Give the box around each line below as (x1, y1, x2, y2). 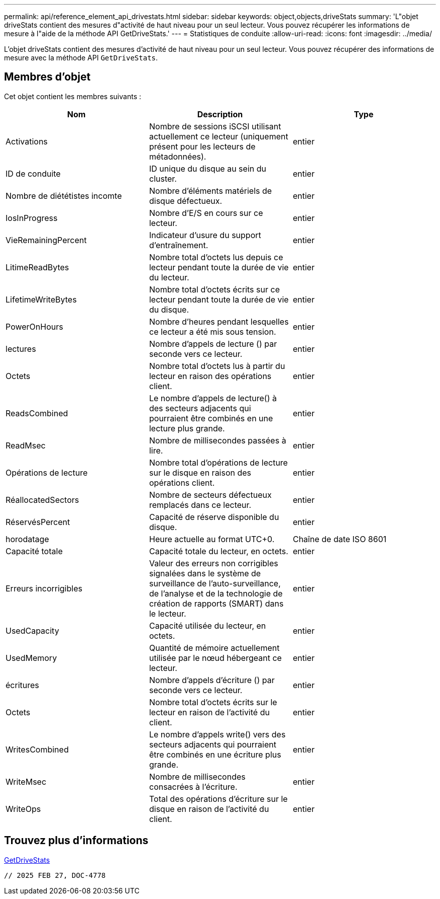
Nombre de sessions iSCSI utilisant (149, 121, 281, 131)
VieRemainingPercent (6, 235, 87, 245)
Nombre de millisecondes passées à (149, 435, 286, 445)
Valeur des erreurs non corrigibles (149, 558, 278, 568)
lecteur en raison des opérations (149, 370, 272, 381)
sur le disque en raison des (149, 467, 252, 478)
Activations (6, 136, 48, 146)
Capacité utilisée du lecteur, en (149, 620, 266, 631)
